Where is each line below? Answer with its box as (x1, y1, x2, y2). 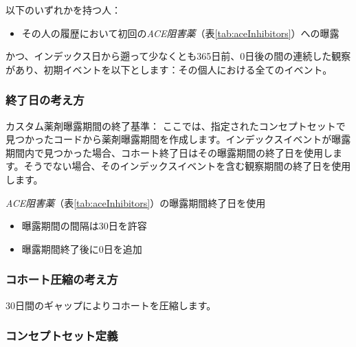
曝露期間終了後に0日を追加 (21, 241, 142, 256)
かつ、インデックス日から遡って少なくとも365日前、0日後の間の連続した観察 (5, 49, 351, 63)
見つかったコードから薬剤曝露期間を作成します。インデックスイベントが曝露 (5, 132, 351, 146)
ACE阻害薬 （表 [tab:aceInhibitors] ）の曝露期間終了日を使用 (5, 195, 266, 210)
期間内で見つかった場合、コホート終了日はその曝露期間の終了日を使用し (5, 145, 333, 159)
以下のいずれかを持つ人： (5, 3, 121, 16)
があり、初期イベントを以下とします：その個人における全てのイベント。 (5, 62, 333, 76)
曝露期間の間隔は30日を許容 (21, 219, 147, 233)
